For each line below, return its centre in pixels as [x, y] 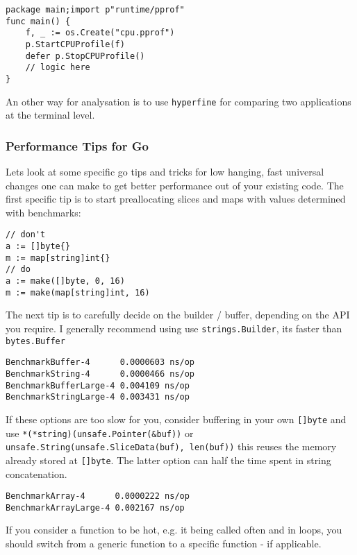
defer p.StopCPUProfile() [85, 56]
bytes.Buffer [35, 341]
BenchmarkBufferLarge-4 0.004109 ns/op [98, 385]
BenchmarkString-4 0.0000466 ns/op [100, 374]
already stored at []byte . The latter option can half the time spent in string [168, 460]
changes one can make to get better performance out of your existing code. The [175, 185]
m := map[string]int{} [58, 258]
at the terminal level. [50, 115]
